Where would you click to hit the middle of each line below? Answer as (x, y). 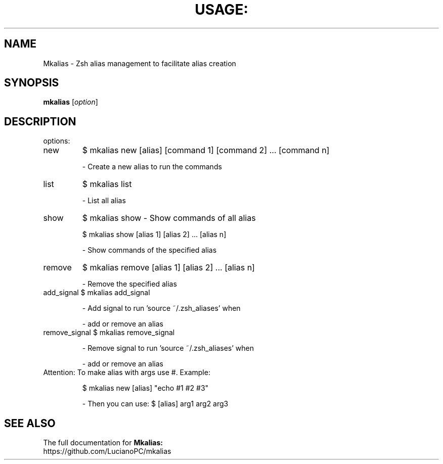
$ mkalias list (107, 184)
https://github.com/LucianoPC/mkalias (107, 451)
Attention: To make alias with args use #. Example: (127, 373)
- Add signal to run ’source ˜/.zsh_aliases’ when (161, 308)
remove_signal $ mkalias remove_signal (109, 333)
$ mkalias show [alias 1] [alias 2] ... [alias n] (154, 235)
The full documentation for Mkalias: (103, 443)
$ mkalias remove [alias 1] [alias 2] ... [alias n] (168, 268)
